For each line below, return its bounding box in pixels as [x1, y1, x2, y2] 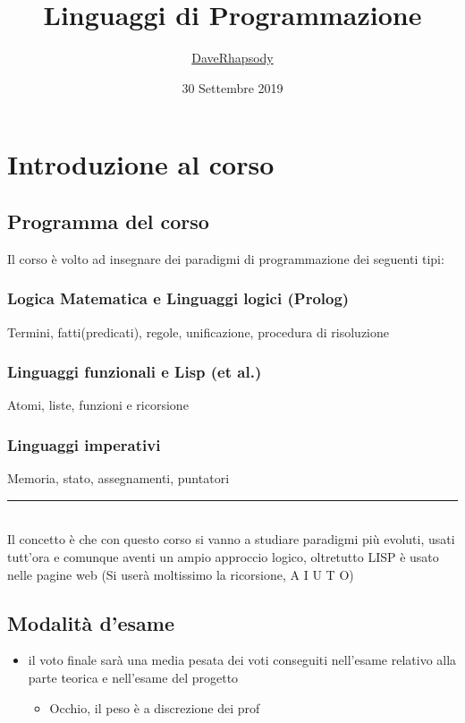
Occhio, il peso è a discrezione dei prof [49, 698, 260, 717]
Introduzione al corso [7, 146, 275, 183]
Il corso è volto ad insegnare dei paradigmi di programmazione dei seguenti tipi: [7, 249, 444, 268]
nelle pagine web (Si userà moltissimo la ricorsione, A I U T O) [7, 565, 354, 583]
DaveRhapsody [191, 48, 274, 67]
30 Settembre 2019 [182, 78, 283, 97]
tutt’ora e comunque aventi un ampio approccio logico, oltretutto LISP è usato [7, 547, 439, 566]
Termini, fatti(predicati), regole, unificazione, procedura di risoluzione [7, 322, 389, 341]
